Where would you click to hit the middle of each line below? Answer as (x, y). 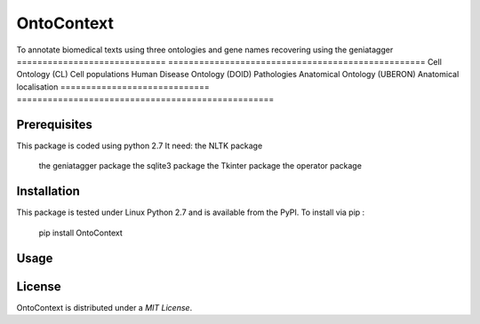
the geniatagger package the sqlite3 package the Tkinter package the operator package (200, 166)
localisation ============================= (113, 87)
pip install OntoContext (81, 233)
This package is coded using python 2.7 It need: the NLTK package (140, 146)
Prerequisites (54, 124)
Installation (48, 191)
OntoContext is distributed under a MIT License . (104, 307)
